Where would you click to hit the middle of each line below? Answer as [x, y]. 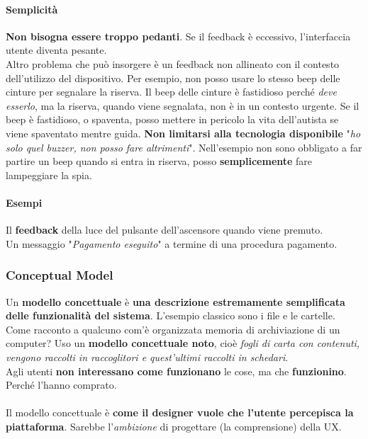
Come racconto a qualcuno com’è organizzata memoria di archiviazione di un [173, 329]
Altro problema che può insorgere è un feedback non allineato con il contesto [173, 63]
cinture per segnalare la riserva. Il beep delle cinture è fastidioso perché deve [171, 92]
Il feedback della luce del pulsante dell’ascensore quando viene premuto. [165, 230]
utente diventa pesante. [56, 50]
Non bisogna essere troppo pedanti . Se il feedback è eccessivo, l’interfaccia [178, 36]
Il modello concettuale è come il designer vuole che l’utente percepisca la [180, 412]
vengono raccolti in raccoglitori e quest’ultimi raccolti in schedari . [147, 357]
